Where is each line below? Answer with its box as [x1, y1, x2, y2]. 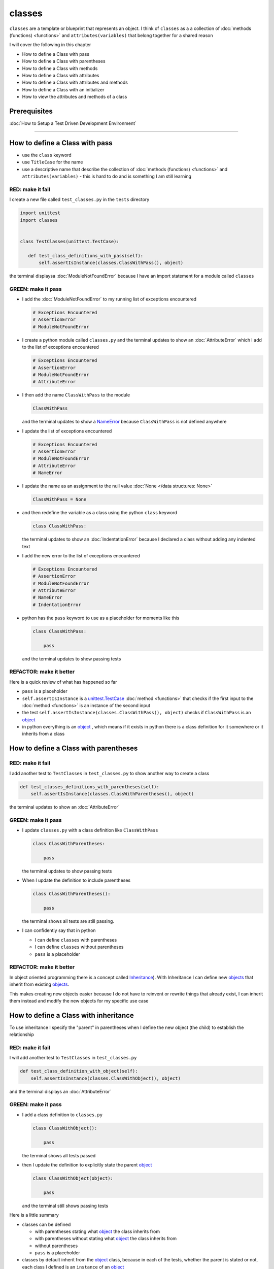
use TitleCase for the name [22, 159, 83, 165]
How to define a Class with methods [22, 65, 98, 71]
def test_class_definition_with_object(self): [20, 1068, 138, 1074]
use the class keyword [22, 152, 72, 158]
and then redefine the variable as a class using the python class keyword [22, 510, 178, 516]
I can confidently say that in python [22, 927, 96, 933]
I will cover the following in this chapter [9, 42, 91, 48]
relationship [9, 1031, 34, 1038]
